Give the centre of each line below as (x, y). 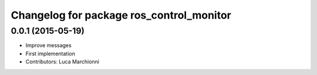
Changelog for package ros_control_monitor (121, 15)
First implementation (50, 53)
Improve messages (48, 45)
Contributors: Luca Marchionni (63, 62)
